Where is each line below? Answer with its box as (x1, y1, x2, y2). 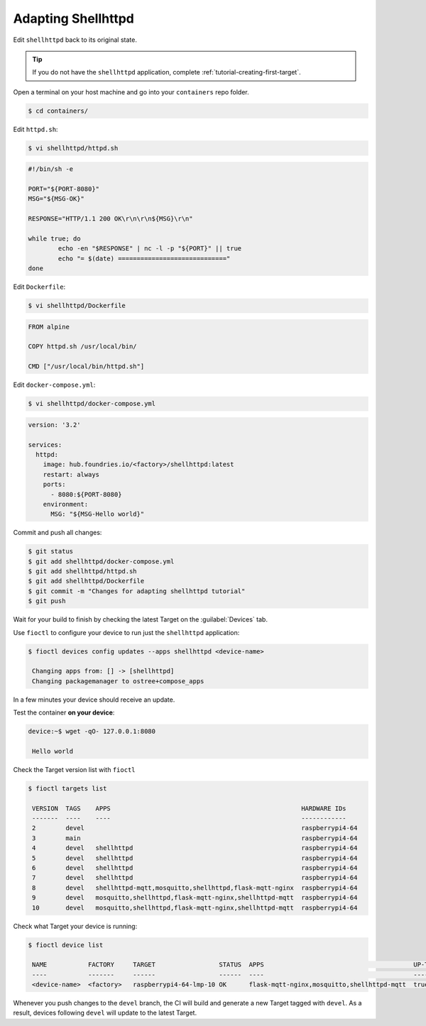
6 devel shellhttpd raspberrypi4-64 (32, 864, 358, 872)
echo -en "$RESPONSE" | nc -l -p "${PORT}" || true (58, 245, 242, 253)
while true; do (28, 234, 81, 243)
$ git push (28, 597, 66, 605)
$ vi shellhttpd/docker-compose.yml (28, 399, 156, 408)
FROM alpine (28, 323, 70, 331)
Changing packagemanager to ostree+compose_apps (32, 677, 204, 685)
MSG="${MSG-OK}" (28, 195, 85, 203)
